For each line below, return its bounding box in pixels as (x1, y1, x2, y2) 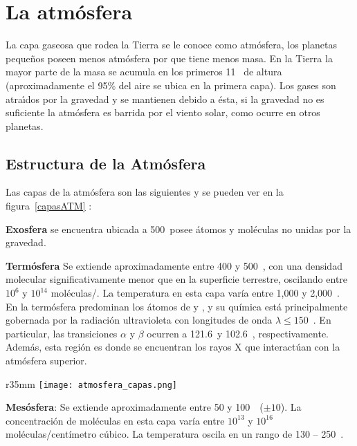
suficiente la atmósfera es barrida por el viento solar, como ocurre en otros (6, 105, 320, 120)
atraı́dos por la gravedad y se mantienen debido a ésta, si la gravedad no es (6, 91, 324, 106)
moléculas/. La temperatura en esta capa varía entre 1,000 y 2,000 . (51, 286, 340, 300)
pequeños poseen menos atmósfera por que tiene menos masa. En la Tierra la (6, 50, 333, 65)
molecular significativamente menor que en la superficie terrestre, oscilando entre (6, 272, 348, 286)
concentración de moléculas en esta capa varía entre (6, 413, 225, 427)
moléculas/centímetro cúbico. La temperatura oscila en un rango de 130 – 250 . (6, 427, 344, 441)
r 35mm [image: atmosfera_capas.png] (6, 376, 177, 391)
